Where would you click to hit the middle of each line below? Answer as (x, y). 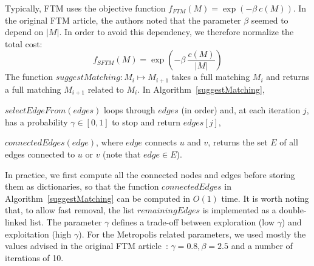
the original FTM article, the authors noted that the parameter (123, 20)
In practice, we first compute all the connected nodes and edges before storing (150, 174)
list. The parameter (66, 222)
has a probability (36, 121)
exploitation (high (38, 234)
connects (161, 142)
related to (106, 89)
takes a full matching (211, 77)
